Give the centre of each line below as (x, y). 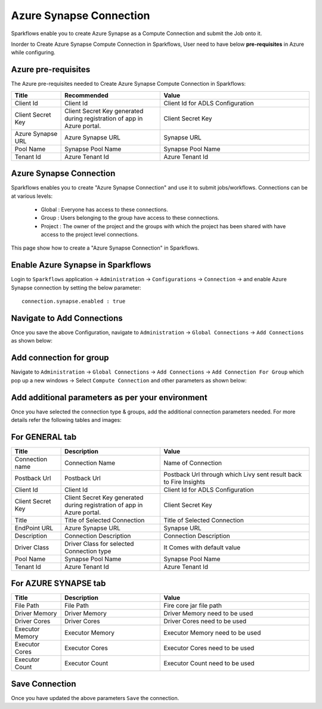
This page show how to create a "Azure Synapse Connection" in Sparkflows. (105, 248)
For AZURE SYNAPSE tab (58, 584)
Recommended (86, 95)
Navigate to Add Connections (67, 318)
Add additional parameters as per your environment (109, 397)
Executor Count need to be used (209, 663)
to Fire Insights (185, 481)
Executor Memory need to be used (212, 633)
